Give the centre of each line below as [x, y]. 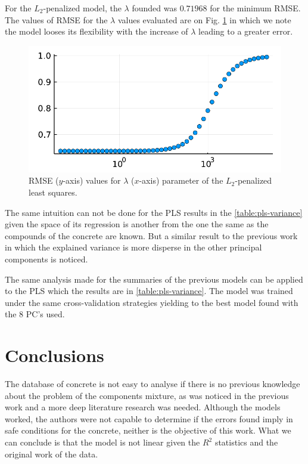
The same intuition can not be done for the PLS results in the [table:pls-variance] [154, 212]
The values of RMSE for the [56, 19]
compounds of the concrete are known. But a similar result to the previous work [151, 235]
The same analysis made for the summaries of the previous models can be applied [154, 279]
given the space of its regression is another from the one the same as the [137, 224]
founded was [154, 8]
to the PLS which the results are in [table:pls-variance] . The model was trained [149, 291]
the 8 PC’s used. [35, 314]
